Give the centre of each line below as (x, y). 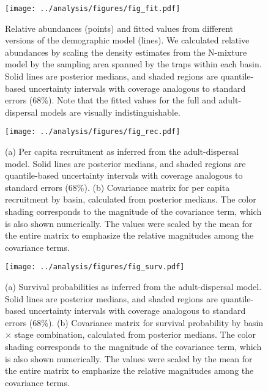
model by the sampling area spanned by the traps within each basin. (133, 64)
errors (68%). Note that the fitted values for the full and (110, 100)
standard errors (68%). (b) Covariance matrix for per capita (117, 187)
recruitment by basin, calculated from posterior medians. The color (131, 199)
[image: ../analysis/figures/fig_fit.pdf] (93, 9)
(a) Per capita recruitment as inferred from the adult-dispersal (122, 151)
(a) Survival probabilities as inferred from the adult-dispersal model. (133, 287)
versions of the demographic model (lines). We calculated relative (127, 40)
